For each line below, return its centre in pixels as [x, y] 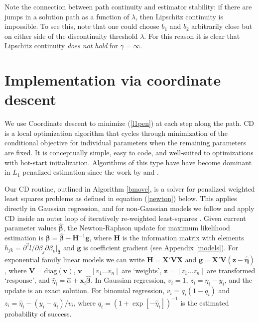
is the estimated [205, 302]
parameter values [30, 228]
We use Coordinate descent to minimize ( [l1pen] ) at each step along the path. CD [129, 123]
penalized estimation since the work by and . [91, 172]
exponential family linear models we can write [75, 259]
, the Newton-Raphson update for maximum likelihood [146, 228]
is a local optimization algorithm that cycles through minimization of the [116, 133]
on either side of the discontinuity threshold [71, 36]
